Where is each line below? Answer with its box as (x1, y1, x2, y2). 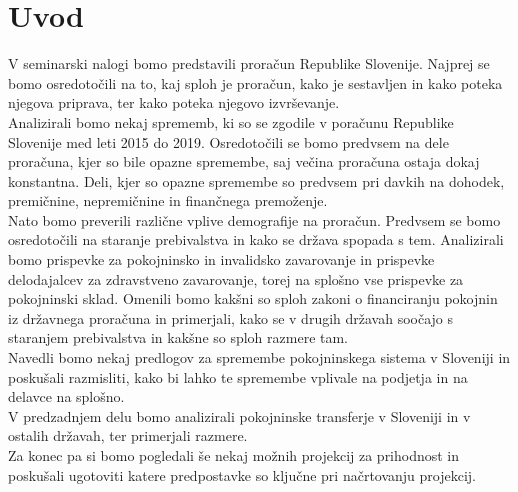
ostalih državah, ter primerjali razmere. (8, 425, 248, 446)
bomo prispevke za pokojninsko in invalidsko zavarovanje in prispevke (8, 249, 435, 270)
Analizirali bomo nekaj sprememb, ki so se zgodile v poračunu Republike (8, 111, 454, 132)
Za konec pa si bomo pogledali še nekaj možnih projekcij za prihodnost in (8, 445, 460, 465)
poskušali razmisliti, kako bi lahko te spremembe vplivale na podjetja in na (8, 366, 468, 387)
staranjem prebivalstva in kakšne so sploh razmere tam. (8, 327, 349, 348)
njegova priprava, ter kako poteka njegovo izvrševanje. (8, 92, 340, 113)
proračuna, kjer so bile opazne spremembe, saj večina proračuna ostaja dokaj (8, 151, 480, 172)
